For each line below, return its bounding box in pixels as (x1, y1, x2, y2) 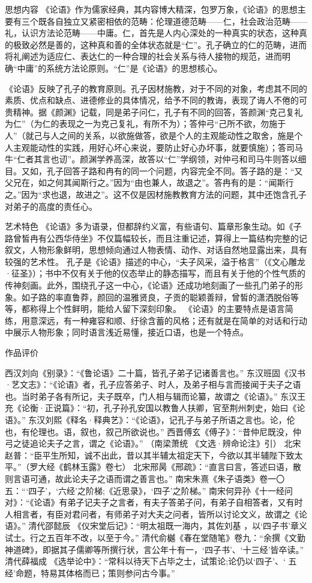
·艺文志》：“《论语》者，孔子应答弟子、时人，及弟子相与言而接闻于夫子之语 (5, 378, 301, 391)
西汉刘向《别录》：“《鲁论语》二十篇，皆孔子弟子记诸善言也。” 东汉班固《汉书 (5, 366, 305, 379)
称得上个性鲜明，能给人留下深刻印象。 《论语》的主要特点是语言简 (29, 302, 293, 315)
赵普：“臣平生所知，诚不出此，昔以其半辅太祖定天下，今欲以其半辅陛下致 (5, 448, 295, 461)
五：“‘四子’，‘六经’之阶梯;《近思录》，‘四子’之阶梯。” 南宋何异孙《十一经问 (5, 484, 293, 496)
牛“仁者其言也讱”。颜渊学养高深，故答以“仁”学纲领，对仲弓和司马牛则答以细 (5, 153, 307, 165)
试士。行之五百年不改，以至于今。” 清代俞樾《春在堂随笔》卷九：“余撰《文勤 (5, 531, 305, 543)
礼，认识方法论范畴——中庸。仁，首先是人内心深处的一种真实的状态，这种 (5, 26, 299, 39)
